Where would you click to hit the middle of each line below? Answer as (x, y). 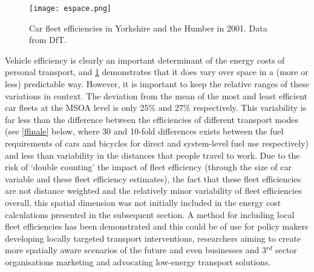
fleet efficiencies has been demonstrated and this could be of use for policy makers (157, 226)
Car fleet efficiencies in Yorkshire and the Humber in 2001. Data (148, 28)
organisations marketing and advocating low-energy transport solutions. (138, 261)
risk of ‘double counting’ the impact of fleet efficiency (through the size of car (148, 167)
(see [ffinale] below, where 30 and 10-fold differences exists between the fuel (144, 131)
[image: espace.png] (70, 8)
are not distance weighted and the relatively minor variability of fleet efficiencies (153, 191)
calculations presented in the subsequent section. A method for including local (150, 214)
